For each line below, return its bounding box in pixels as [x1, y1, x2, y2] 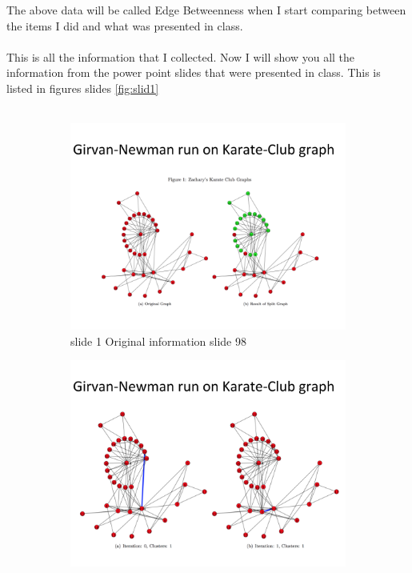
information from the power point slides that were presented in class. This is [6, 64, 381, 81]
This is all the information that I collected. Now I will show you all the [6, 48, 355, 65]
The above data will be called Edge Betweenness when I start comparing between [6, 2, 406, 18]
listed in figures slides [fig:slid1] [6, 79, 159, 96]
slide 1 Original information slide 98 [70, 332, 246, 349]
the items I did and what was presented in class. [6, 17, 243, 34]
